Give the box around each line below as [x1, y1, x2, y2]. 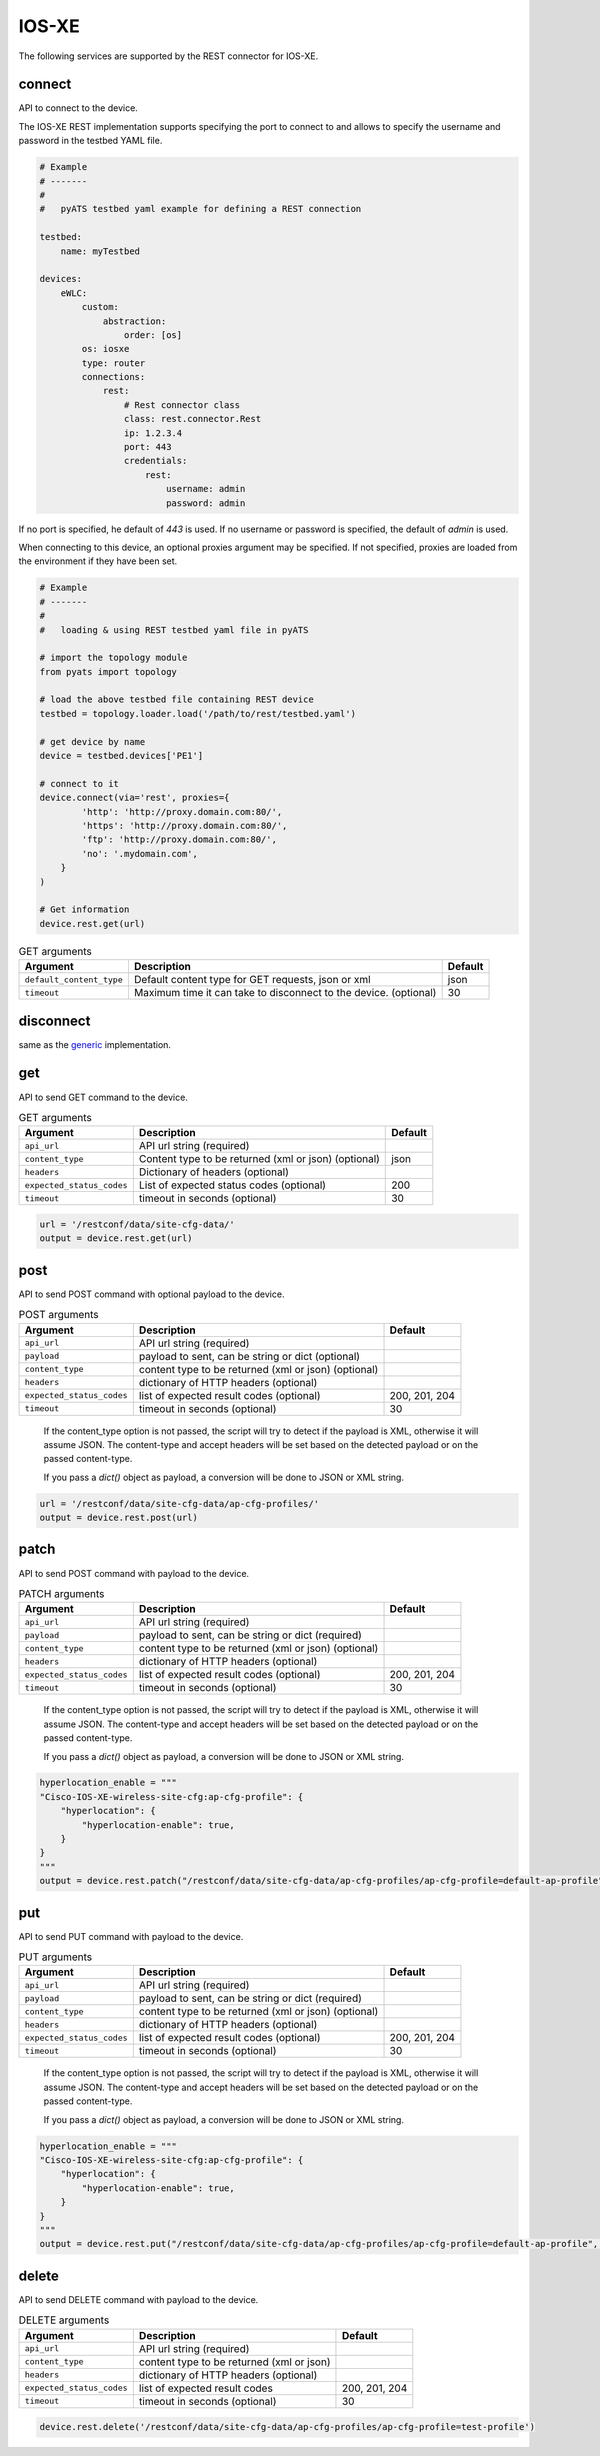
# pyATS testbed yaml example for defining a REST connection [39, 203, 362, 215]
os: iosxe [81, 343, 130, 355]
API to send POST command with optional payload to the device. [18, 1288, 285, 1300]
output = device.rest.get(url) [39, 1233, 194, 1244]
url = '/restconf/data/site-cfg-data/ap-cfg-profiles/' [39, 1498, 320, 1509]
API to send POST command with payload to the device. [18, 1567, 250, 1579]
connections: [81, 371, 146, 383]
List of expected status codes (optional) [138, 1178, 327, 1192]
